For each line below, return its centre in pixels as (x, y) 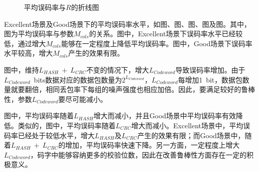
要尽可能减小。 (83, 99)
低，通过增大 (25, 43)
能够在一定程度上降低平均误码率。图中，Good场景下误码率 (157, 43)
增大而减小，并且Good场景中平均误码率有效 (165, 116)
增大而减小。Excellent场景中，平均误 (191, 125)
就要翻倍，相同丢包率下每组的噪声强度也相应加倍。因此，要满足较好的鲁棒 (133, 89)
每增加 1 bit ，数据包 (210, 79)
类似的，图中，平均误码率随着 (66, 125)
